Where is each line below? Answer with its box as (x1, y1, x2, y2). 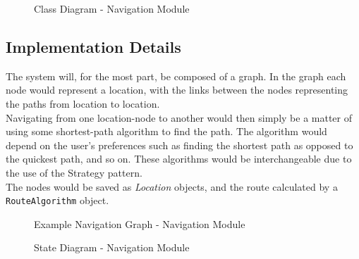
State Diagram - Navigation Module (34, 240, 190, 255)
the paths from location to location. (6, 96, 160, 110)
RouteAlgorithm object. (6, 193, 109, 208)
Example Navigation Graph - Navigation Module (34, 216, 245, 231)
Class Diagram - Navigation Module (34, 1, 190, 15)
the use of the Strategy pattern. (6, 165, 142, 179)
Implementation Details (6, 35, 181, 57)
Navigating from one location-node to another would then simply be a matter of (6, 110, 352, 125)
